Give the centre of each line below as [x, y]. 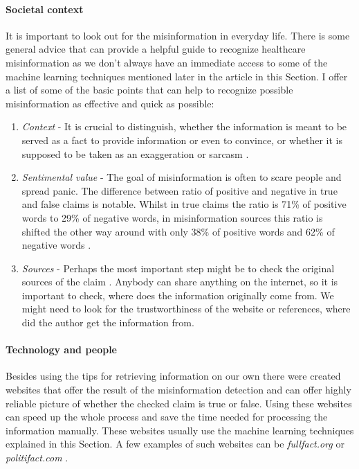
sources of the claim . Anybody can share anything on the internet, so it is [180, 282]
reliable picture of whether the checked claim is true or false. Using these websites [179, 403]
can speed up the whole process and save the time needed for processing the [167, 417]
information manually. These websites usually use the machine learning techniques [180, 430]
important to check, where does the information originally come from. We [178, 295]
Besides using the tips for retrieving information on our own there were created [173, 376]
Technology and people [61, 349]
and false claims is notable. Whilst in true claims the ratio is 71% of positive [184, 204]
